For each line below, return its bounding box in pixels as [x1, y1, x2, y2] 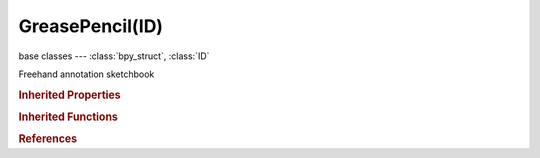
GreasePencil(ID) [18, 15, 164, 37]
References [18, 132, 78, 146]
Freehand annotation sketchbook [18, 68, 155, 80]
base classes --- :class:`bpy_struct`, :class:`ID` [18, 50, 210, 62]
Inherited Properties [18, 88, 122, 102]
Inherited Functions [18, 110, 119, 124]
